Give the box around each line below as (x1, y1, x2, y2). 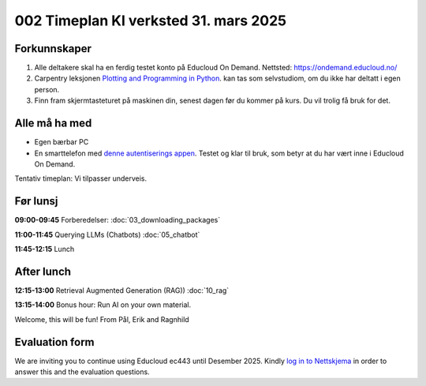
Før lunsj (14, 194, 58, 208)
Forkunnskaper (14, 42, 92, 55)
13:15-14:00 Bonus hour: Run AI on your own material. (14, 300, 192, 309)
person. (34, 84, 60, 94)
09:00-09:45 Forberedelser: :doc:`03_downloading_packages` (14, 215, 221, 225)
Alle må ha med (14, 117, 92, 130)
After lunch (14, 264, 71, 278)
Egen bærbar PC (34, 137, 89, 147)
